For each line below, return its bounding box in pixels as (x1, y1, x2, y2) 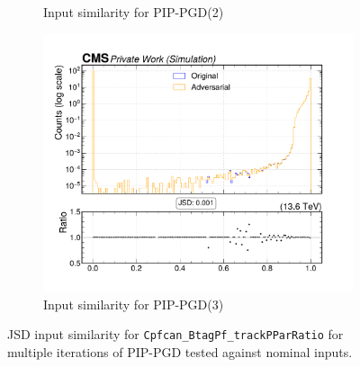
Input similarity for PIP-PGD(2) (43, 3, 224, 21)
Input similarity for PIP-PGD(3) (43, 294, 224, 313)
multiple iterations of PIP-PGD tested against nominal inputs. (7, 342, 353, 361)
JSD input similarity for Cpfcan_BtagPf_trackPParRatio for (7, 325, 344, 344)
